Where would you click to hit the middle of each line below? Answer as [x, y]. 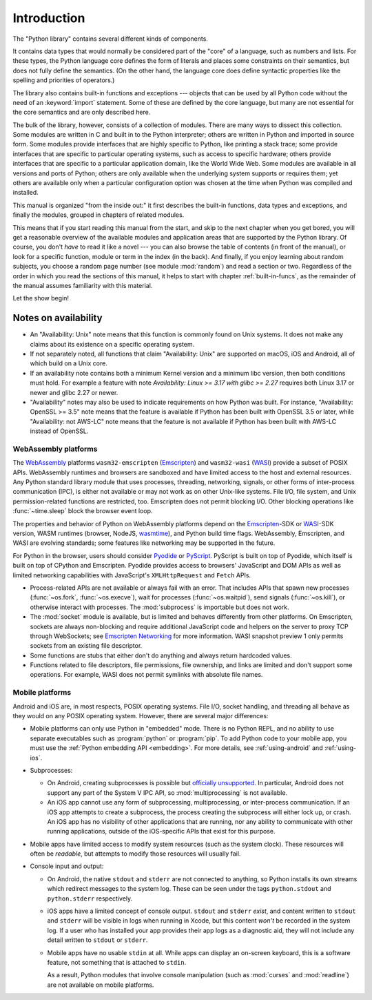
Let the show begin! [41, 298]
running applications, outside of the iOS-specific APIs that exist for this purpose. [161, 831]
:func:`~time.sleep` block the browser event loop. [83, 511]
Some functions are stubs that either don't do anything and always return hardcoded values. [161, 655]
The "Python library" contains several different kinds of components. [110, 39]
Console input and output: [67, 866]
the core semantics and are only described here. [82, 112]
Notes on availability [58, 318]
